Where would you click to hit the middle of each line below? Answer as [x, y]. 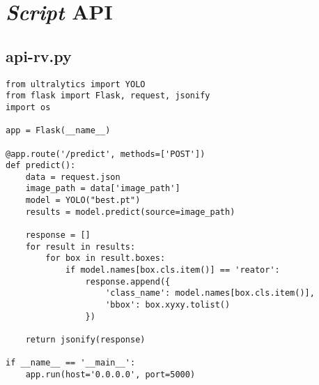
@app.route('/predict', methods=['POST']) [106, 154]
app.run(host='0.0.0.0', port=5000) [110, 374]
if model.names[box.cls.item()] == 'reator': [172, 270]
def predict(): [41, 166]
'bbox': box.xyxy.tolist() [168, 305]
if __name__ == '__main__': [71, 363]
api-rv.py [39, 55]
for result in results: [80, 247]
